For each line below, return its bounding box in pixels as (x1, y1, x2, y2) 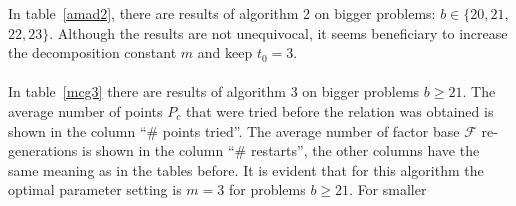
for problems (228, 179, 306, 200)
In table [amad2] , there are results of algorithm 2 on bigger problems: (8, 3, 436, 23)
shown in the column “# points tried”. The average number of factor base (8, 120, 460, 141)
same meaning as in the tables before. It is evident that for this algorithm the (8, 159, 484, 180)
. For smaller (349, 179, 427, 200)
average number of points (8, 100, 163, 121)
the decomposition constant (8, 42, 177, 63)
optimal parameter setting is (8, 179, 182, 200)
